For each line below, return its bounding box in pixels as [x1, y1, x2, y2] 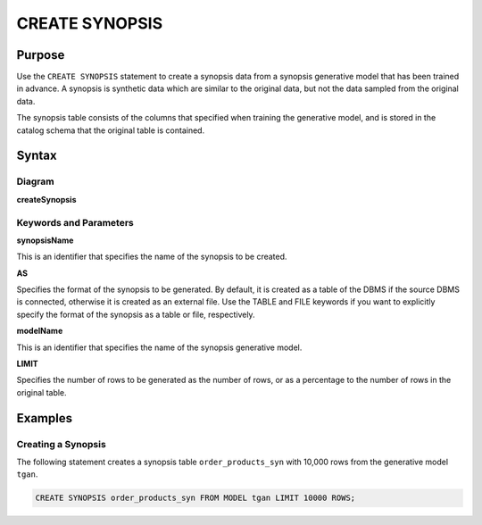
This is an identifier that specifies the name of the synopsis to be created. [16, 251, 287, 262]
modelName [16, 326, 63, 337]
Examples [16, 411, 73, 426]
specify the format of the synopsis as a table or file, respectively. [16, 309, 255, 320]
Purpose [16, 47, 65, 62]
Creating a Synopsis [16, 437, 106, 450]
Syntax [16, 148, 57, 163]
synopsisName [16, 235, 74, 246]
